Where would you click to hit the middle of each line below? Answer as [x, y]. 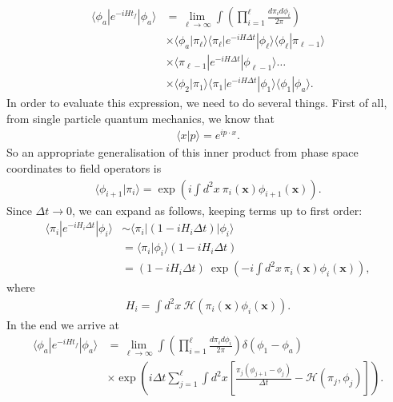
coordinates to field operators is [84, 168]
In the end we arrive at [63, 324]
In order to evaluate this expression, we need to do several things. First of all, [197, 103]
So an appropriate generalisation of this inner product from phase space [182, 152]
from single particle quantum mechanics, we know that [141, 118]
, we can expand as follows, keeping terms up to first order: [217, 210]
